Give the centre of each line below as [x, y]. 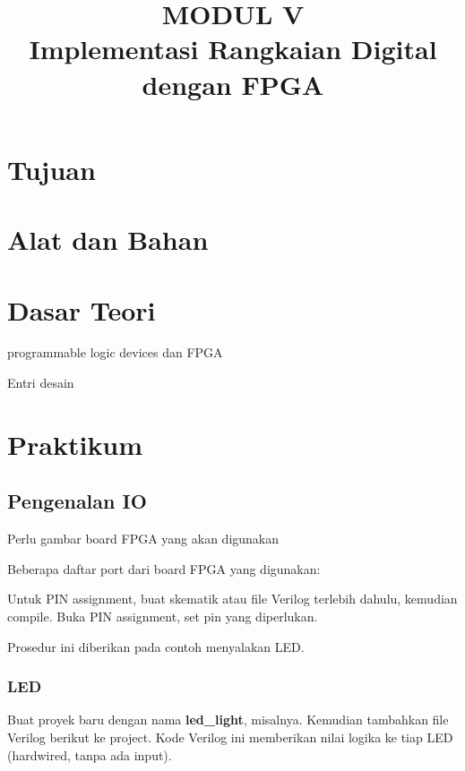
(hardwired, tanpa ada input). [90, 754]
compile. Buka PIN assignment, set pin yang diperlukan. [163, 616]
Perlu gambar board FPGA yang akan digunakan [143, 539]
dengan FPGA [233, 84]
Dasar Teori [82, 309]
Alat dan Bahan [108, 240]
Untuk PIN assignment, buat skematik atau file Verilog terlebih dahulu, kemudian [232, 599]
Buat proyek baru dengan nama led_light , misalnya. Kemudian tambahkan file [228, 720]
